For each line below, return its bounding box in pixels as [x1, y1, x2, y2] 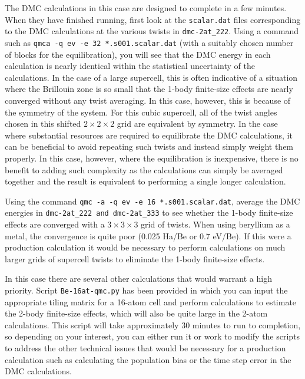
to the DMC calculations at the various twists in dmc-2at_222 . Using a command [5, 25, 299, 37]
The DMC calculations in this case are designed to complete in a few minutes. [5, 2, 287, 14]
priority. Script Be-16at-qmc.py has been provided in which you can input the [5, 284, 288, 296]
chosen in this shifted [5, 117, 81, 130]
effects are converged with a [5, 218, 105, 230]
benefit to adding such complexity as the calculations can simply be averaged [5, 163, 283, 176]
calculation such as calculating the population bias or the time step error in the [5, 353, 291, 365]
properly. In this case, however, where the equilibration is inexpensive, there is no [5, 151, 299, 164]
